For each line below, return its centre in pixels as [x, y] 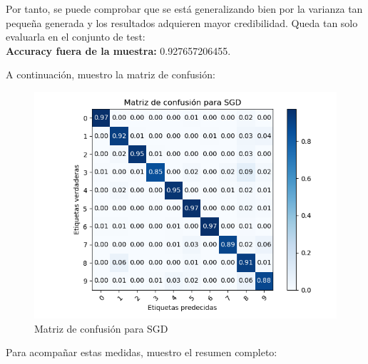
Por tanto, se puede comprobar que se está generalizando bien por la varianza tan [184, 9]
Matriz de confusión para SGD [101, 328]
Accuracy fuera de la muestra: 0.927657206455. [118, 50]
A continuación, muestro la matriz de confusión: [111, 74]
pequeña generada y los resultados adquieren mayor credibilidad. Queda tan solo [182, 22]
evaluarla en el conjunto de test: [76, 37]
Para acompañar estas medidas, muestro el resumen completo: [142, 352]
